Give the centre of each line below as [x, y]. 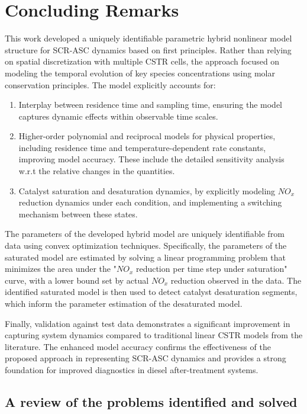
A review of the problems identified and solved [151, 401]
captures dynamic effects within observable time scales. [118, 116]
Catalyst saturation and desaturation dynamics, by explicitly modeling [147, 190]
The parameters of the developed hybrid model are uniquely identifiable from [145, 234]
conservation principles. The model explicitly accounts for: [110, 84]
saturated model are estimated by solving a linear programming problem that [145, 257]
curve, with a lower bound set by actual [77, 280]
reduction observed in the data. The [236, 280]
